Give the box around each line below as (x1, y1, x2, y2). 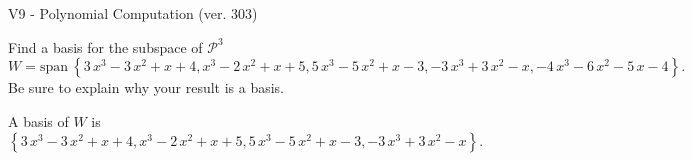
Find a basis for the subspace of (8, 36, 203, 57)
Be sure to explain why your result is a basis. (8, 77, 285, 98)
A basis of (8, 110, 69, 131)
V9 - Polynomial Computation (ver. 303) (8, 3, 258, 23)
